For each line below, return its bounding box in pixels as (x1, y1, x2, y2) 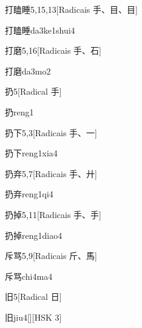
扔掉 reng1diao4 (5, 228, 63, 241)
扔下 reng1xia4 (5, 147, 58, 159)
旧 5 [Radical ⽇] (5, 290, 62, 303)
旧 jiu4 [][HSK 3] (5, 310, 62, 323)
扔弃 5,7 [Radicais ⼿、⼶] (5, 167, 97, 180)
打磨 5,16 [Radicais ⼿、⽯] (5, 44, 101, 57)
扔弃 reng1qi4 (5, 188, 53, 200)
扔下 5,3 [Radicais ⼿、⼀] (5, 126, 97, 139)
